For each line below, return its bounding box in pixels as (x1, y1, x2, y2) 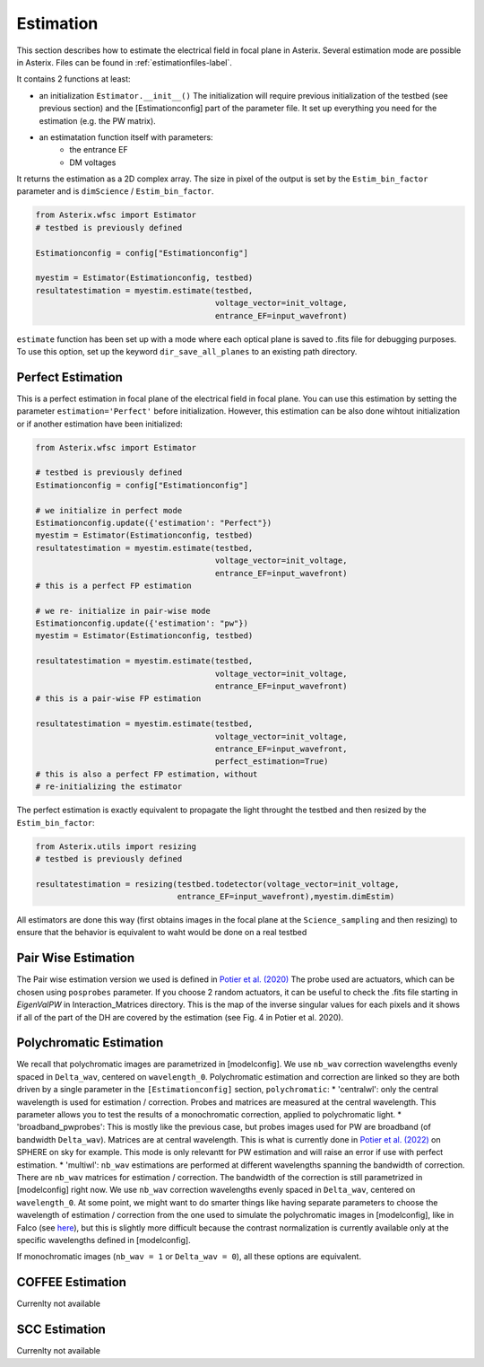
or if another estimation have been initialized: (16, 418, 183, 429)
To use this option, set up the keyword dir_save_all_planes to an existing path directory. (16, 346, 358, 356)
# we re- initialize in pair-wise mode (35, 606, 211, 616)
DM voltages (69, 157, 117, 168)
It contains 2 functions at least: (16, 74, 131, 84)
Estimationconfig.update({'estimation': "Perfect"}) (35, 517, 272, 528)
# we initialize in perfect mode (35, 505, 183, 515)
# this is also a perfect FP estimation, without (35, 768, 258, 779)
